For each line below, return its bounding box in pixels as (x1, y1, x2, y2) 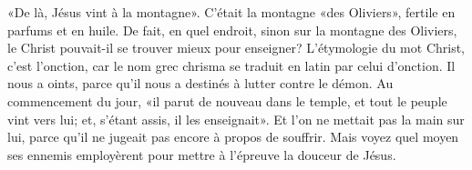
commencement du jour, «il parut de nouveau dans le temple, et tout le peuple (7, 91, 447, 110)
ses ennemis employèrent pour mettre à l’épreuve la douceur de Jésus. (7, 145, 396, 164)
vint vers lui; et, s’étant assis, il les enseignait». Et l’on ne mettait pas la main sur (7, 109, 465, 128)
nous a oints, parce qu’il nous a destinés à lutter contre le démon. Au (7, 74, 394, 93)
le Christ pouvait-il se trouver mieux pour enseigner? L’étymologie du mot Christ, (7, 38, 466, 57)
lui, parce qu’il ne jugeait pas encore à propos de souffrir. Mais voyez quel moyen (7, 127, 459, 146)
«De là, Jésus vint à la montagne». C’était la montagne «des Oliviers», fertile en (7, 3, 456, 21)
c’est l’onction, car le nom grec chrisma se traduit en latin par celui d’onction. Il (7, 55, 456, 75)
